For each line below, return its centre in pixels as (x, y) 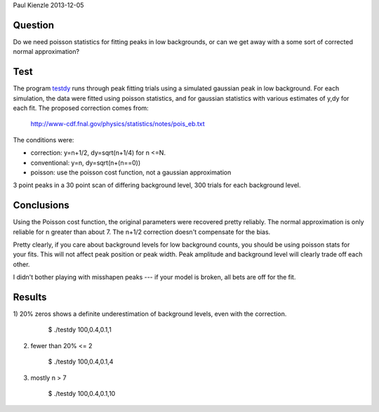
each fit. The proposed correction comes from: (81, 108)
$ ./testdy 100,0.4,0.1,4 (81, 362)
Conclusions (41, 206)
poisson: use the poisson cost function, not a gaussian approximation (131, 172)
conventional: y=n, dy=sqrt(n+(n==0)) (86, 163)
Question (33, 25)
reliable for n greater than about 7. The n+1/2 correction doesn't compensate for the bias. (142, 232)
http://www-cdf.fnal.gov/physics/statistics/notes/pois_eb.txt (118, 124)
